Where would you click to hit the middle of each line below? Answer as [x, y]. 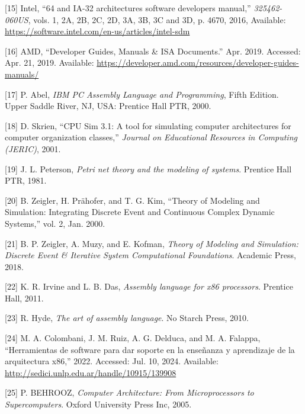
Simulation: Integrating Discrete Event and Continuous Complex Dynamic [140, 212]
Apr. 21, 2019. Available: [49, 62]
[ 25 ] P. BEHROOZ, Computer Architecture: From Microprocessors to [129, 392]
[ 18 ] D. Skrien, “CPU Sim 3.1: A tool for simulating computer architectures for [148, 125]
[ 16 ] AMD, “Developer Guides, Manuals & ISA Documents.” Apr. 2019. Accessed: [153, 51]
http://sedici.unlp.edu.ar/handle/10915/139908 [91, 372]
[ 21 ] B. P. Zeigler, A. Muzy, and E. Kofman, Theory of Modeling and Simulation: [152, 243]
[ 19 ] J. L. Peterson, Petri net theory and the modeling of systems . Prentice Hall [148, 169]
